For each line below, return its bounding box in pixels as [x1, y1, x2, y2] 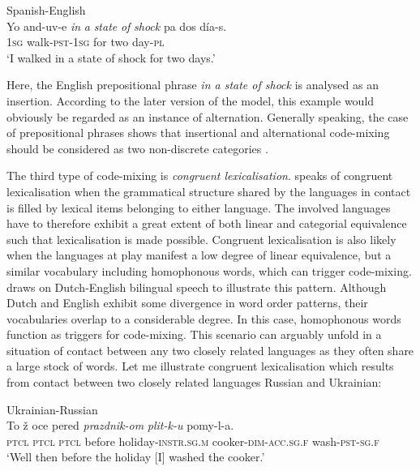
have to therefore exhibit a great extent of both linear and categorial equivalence [6, 215, 407, 232]
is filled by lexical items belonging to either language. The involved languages [6, 199, 391, 216]
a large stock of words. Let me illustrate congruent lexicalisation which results [6, 358, 394, 375]
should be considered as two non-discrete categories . [6, 139, 268, 156]
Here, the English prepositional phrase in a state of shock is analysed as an [6, 76, 379, 93]
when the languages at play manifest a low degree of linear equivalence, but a [6, 246, 392, 263]
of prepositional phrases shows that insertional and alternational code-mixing [6, 124, 390, 141]
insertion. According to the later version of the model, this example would [6, 92, 375, 109]
